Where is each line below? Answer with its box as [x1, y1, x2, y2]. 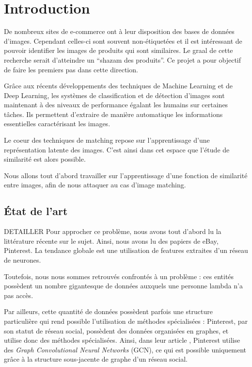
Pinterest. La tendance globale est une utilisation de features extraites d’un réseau [4, 245, 248, 255]
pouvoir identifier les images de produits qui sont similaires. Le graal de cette [4, 45, 233, 55]
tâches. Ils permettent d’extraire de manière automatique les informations [4, 109, 223, 119]
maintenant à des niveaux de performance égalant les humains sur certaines [4, 100, 228, 110]
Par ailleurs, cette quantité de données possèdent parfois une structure [4, 306, 213, 317]
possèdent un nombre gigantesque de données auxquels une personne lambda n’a [4, 281, 243, 291]
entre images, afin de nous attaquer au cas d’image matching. [4, 180, 186, 190]
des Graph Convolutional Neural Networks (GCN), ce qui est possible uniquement [4, 344, 247, 354]
